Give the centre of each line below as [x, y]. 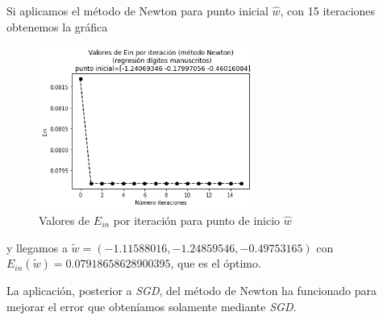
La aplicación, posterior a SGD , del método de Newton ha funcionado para [192, 291]
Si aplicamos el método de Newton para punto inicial [137, 10]
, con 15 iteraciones [328, 10]
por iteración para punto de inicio [197, 220]
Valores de [65, 220]
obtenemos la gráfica [57, 26]
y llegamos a [37, 247]
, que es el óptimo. [216, 263]
